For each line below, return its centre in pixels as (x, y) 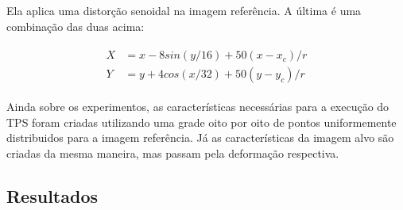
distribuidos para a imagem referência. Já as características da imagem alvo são (200, 137)
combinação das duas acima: (76, 26)
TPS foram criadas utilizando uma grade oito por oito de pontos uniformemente (201, 122)
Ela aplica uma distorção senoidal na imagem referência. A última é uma (184, 10)
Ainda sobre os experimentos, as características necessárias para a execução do (198, 107)
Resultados (52, 196)
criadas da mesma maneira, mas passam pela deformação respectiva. (173, 153)
